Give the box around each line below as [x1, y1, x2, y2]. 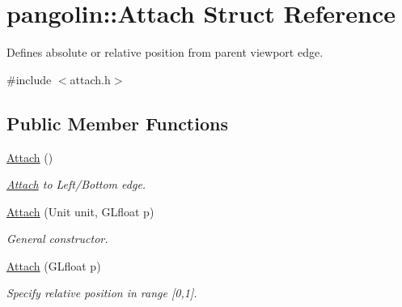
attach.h [70, 70, 111, 87]
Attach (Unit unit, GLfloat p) [6, 203, 154, 220]
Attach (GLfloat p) [6, 257, 101, 274]
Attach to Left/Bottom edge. [6, 176, 146, 193]
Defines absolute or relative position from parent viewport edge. [6, 44, 324, 61]
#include [6, 70, 52, 87]
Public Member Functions [6, 110, 228, 135]
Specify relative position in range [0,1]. [6, 284, 197, 301]
